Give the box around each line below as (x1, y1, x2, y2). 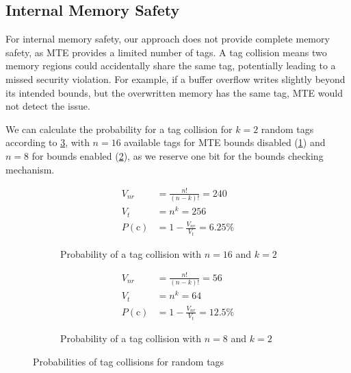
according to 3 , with (5, 135, 90, 149)
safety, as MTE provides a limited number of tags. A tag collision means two (5, 45, 327, 59)
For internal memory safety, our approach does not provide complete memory (5, 32, 330, 46)
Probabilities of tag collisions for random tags (33, 354, 224, 368)
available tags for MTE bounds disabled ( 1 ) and (124, 135, 326, 149)
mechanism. (5, 162, 55, 176)
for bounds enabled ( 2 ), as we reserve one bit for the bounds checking (31, 148, 324, 163)
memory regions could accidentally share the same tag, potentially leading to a (5, 58, 336, 73)
